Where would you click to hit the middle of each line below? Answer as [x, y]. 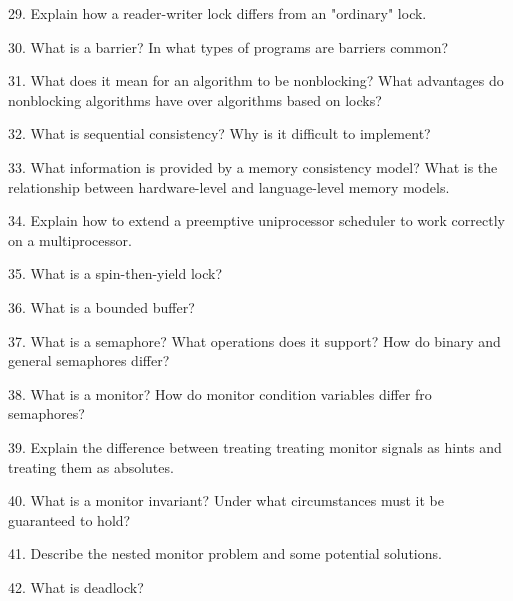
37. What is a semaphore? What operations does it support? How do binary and [254, 340]
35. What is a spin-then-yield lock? [115, 273]
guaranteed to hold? [69, 519]
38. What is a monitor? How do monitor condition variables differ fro [220, 393]
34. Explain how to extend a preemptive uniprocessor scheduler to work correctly [256, 220]
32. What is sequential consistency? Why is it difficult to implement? [219, 133]
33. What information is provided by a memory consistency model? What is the [253, 166]
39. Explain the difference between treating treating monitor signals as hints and [255, 446]
